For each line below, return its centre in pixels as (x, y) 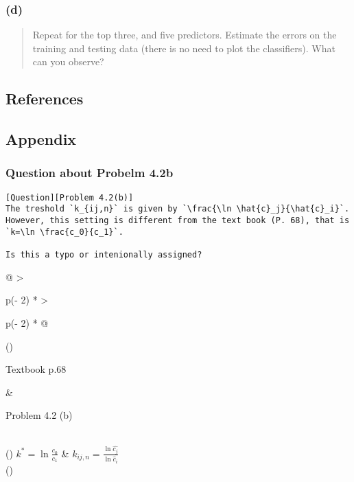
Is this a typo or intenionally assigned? (104, 255)
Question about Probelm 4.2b (90, 173)
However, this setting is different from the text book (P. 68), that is (178, 221)
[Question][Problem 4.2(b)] (70, 197)
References (45, 99)
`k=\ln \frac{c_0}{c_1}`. (64, 232)
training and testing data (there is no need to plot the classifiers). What (184, 48)
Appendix (41, 139)
